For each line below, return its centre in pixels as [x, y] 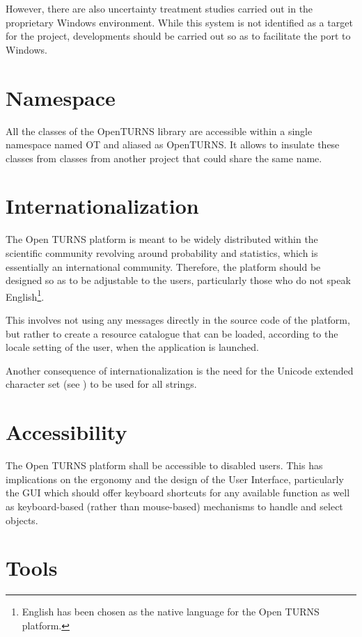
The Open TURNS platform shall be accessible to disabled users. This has [164, 465]
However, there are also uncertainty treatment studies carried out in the [159, 8]
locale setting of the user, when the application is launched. [132, 347]
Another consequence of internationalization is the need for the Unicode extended [180, 370]
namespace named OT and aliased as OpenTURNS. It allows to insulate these [173, 144]
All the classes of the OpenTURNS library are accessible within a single [159, 131]
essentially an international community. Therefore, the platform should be [163, 266]
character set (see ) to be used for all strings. [101, 384]
